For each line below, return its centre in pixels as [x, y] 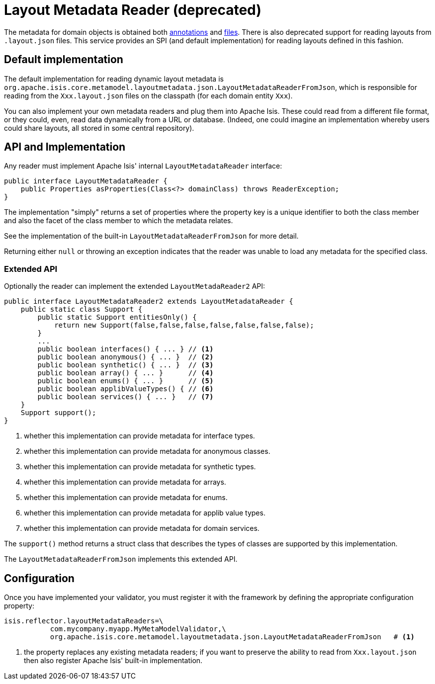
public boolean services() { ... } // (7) [126, 397]
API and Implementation [65, 147]
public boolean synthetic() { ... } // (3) [126, 365]
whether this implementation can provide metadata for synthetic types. [140, 467]
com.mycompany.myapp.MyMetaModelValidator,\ [138, 629]
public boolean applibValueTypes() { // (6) [126, 389]
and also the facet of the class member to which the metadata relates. [119, 221]
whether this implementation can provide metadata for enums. [126, 498]
